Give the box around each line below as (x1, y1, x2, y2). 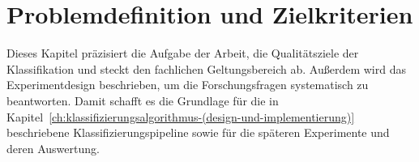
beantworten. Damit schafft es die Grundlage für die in (6, 92, 279, 109)
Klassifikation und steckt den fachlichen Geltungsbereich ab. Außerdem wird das (6, 60, 406, 77)
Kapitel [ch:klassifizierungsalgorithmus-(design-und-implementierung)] (6, 108, 355, 125)
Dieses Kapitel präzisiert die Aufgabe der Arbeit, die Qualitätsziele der (6, 45, 359, 62)
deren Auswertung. (6, 139, 100, 156)
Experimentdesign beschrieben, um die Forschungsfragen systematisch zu (6, 76, 369, 93)
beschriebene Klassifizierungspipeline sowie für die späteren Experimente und (6, 124, 390, 141)
